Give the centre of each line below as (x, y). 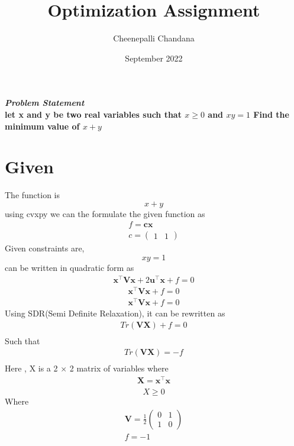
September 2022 (154, 58)
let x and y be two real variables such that (93, 114)
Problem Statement (45, 103)
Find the (271, 114)
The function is (33, 195)
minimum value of (42, 126)
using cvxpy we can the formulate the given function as (105, 213)
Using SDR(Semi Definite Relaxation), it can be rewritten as (115, 313)
